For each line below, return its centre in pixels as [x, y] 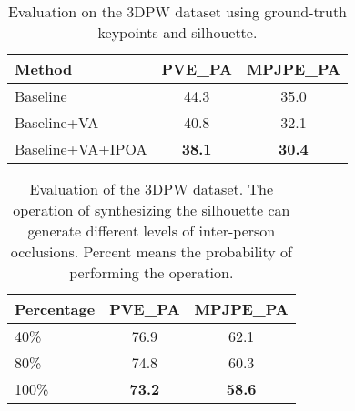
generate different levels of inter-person [152, 231]
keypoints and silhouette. [177, 32]
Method [44, 69]
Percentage [55, 309]
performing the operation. [152, 272]
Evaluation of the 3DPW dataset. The [152, 189]
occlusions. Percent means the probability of [151, 251]
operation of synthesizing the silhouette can [152, 210]
